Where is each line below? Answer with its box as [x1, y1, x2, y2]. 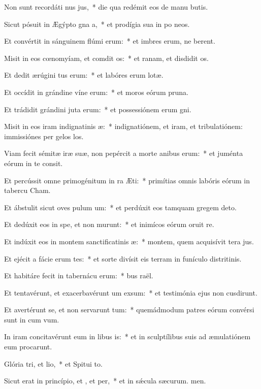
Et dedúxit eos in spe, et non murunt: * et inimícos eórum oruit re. [4, 219, 214, 230]
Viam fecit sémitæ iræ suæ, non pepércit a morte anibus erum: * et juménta [4, 148, 243, 158]
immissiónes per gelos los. [4, 131, 84, 141]
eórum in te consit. [4, 157, 63, 168]
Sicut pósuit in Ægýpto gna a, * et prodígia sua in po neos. [4, 18, 190, 29]
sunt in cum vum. [4, 314, 59, 325]
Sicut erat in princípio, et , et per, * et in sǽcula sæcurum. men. [4, 375, 206, 386]
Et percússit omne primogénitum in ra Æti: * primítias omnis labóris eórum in [4, 175, 250, 185]
